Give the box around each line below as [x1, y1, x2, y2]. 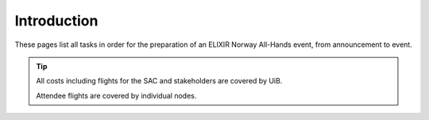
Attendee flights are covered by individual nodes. [36, 91, 197, 100]
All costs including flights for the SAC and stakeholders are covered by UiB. [36, 76, 283, 86]
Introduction [14, 12, 99, 29]
